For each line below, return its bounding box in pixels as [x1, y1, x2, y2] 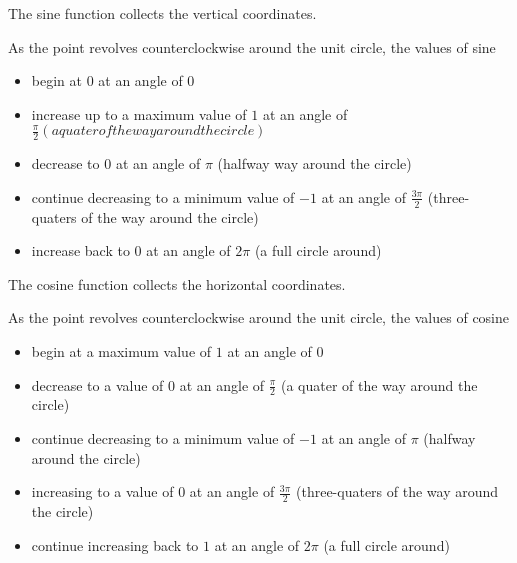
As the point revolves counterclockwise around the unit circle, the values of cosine [8, 307, 510, 328]
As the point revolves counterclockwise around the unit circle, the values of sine [8, 36, 496, 57]
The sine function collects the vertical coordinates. [8, 3, 317, 23]
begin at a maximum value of [31, 341, 212, 361]
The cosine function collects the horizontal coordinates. [8, 273, 346, 294]
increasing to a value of [31, 481, 174, 502]
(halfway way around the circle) [217, 153, 412, 174]
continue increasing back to [31, 534, 199, 555]
